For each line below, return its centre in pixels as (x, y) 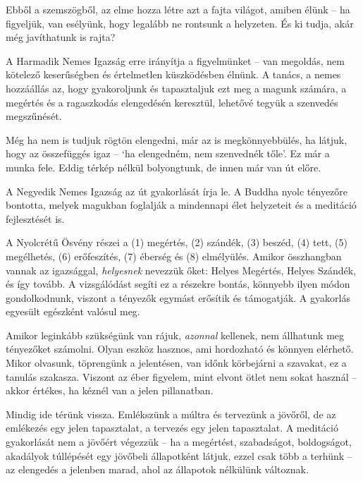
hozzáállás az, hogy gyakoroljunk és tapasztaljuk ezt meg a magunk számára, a (176, 88)
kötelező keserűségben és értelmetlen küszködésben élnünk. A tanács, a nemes (173, 74)
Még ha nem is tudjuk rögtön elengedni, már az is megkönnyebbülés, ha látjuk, (177, 139)
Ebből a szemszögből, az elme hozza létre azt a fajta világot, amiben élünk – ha (178, 9)
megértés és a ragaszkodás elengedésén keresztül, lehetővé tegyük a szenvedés (172, 102)
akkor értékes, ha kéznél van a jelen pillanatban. (110, 390)
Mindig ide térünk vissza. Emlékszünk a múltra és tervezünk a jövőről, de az (171, 414)
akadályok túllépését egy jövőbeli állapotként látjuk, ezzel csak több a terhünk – (179, 455)
